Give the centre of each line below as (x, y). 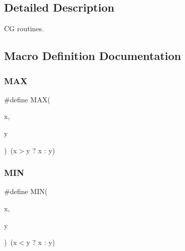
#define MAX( (27, 99)
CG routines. (24, 28)
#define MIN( (26, 191)
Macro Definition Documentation (93, 56)
